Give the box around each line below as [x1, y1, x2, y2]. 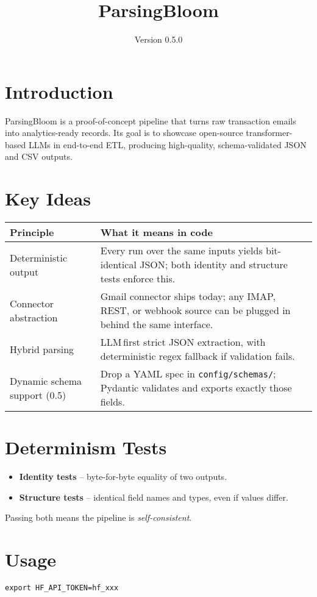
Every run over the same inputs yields [100, 243, 263, 258]
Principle [10, 225, 54, 240]
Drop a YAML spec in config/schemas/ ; [100, 366, 276, 381]
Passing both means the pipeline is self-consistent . [5, 511, 192, 524]
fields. [100, 395, 125, 409]
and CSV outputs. [5, 150, 73, 163]
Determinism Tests [5, 435, 167, 460]
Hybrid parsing [10, 341, 74, 356]
